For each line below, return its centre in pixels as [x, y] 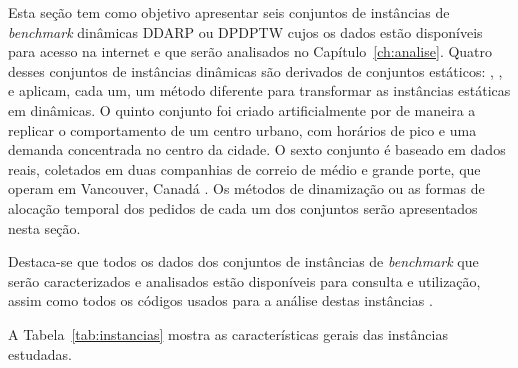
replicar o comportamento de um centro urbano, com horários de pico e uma [242, 129]
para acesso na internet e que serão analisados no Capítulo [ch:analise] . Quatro [250, 51]
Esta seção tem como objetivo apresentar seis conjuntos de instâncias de [229, 12]
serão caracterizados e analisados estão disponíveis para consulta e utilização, [244, 280]
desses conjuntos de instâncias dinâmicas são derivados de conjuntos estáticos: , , [255, 70]
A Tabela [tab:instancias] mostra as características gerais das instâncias [228, 333]
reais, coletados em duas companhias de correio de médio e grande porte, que [244, 168]
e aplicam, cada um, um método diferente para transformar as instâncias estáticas [259, 90]
